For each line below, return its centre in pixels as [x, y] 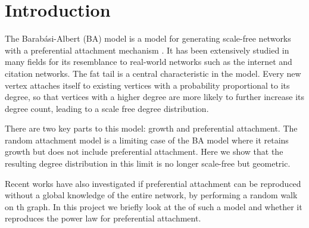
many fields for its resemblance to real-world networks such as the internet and [149, 62]
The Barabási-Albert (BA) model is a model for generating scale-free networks [148, 38]
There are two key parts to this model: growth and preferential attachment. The [151, 128]
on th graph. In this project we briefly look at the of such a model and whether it [154, 206]
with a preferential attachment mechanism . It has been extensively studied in [147, 50]
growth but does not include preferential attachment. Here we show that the [144, 152]
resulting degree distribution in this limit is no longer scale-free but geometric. [148, 163]
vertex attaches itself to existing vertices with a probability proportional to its [147, 85]
